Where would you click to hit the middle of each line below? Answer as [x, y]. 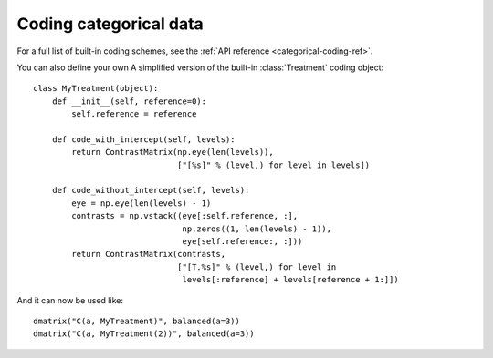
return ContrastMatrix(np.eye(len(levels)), [173, 152]
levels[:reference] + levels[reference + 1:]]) [290, 280]
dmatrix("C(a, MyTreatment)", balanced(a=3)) [137, 321]
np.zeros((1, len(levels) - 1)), [257, 229]
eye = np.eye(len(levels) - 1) [142, 203]
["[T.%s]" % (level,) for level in [257, 267]
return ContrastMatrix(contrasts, [149, 254]
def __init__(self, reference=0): [129, 101]
